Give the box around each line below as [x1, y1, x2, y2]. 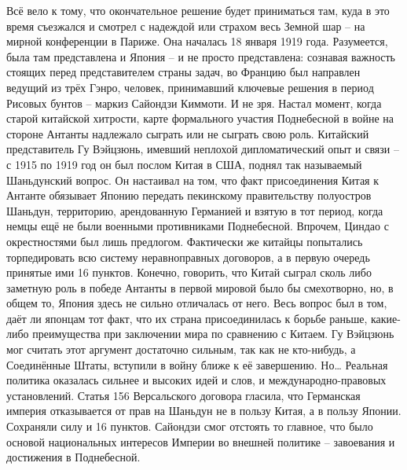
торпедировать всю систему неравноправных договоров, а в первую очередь [6, 248, 370, 265]
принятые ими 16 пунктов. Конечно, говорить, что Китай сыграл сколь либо [6, 264, 372, 281]
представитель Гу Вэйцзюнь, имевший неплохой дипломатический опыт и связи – [6, 141, 399, 157]
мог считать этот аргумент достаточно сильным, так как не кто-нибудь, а [6, 341, 356, 358]
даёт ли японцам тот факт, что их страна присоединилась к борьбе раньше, [6, 310, 368, 326]
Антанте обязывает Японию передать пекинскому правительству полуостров [6, 187, 372, 204]
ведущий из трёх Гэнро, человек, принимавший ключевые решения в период [6, 79, 374, 95]
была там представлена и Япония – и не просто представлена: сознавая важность [6, 48, 395, 64]
